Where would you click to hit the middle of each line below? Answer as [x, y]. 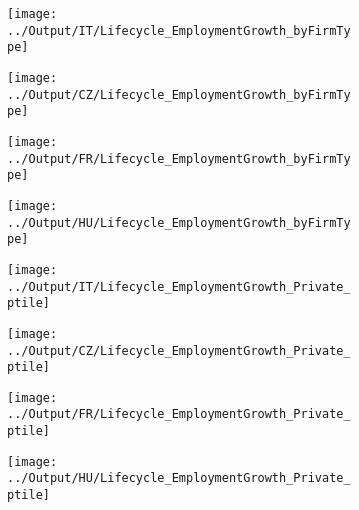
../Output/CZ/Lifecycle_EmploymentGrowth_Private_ [179, 350]
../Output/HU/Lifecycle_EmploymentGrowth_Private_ [179, 478]
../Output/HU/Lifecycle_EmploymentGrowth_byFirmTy [179, 222]
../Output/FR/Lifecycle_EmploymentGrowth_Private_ [179, 414]
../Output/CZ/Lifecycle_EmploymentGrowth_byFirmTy [179, 94]
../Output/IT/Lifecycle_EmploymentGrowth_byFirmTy [179, 30]
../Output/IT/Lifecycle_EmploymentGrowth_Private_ [179, 286]
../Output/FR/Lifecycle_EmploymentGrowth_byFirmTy [179, 158]
